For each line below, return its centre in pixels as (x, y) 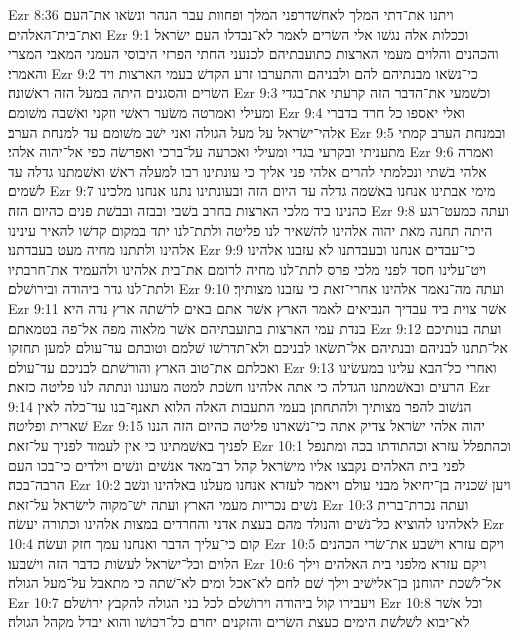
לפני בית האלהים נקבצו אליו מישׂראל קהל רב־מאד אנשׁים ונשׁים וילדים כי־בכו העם (237, 464)
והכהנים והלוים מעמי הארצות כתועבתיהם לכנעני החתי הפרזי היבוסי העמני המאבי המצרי (253, 53)
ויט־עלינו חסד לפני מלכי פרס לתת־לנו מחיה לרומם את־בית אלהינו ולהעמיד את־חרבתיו (247, 268)
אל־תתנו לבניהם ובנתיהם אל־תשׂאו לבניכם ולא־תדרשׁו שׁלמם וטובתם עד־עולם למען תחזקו (258, 347)
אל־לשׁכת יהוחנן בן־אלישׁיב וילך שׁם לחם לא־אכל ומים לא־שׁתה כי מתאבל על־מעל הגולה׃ (255, 582)
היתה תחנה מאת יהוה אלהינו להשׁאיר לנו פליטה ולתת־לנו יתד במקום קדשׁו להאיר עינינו (250, 229)
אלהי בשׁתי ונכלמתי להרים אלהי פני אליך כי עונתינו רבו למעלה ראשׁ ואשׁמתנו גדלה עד (247, 170)
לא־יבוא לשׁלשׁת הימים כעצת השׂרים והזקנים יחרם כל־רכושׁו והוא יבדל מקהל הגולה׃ (239, 621)
